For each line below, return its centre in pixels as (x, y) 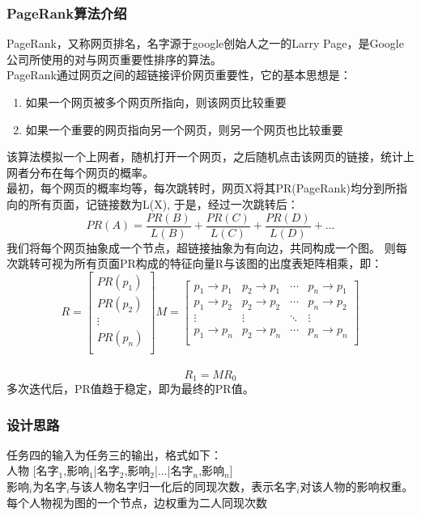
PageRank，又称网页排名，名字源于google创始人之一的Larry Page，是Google (205, 43)
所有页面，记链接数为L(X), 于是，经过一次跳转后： (164, 203)
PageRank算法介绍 (67, 13)
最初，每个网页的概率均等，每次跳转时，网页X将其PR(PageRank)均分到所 (202, 188)
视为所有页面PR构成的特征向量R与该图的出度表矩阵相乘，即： (217, 263)
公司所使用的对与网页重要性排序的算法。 (114, 59)
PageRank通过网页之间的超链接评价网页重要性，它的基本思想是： (179, 75)
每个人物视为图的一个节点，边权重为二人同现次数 (137, 502)
